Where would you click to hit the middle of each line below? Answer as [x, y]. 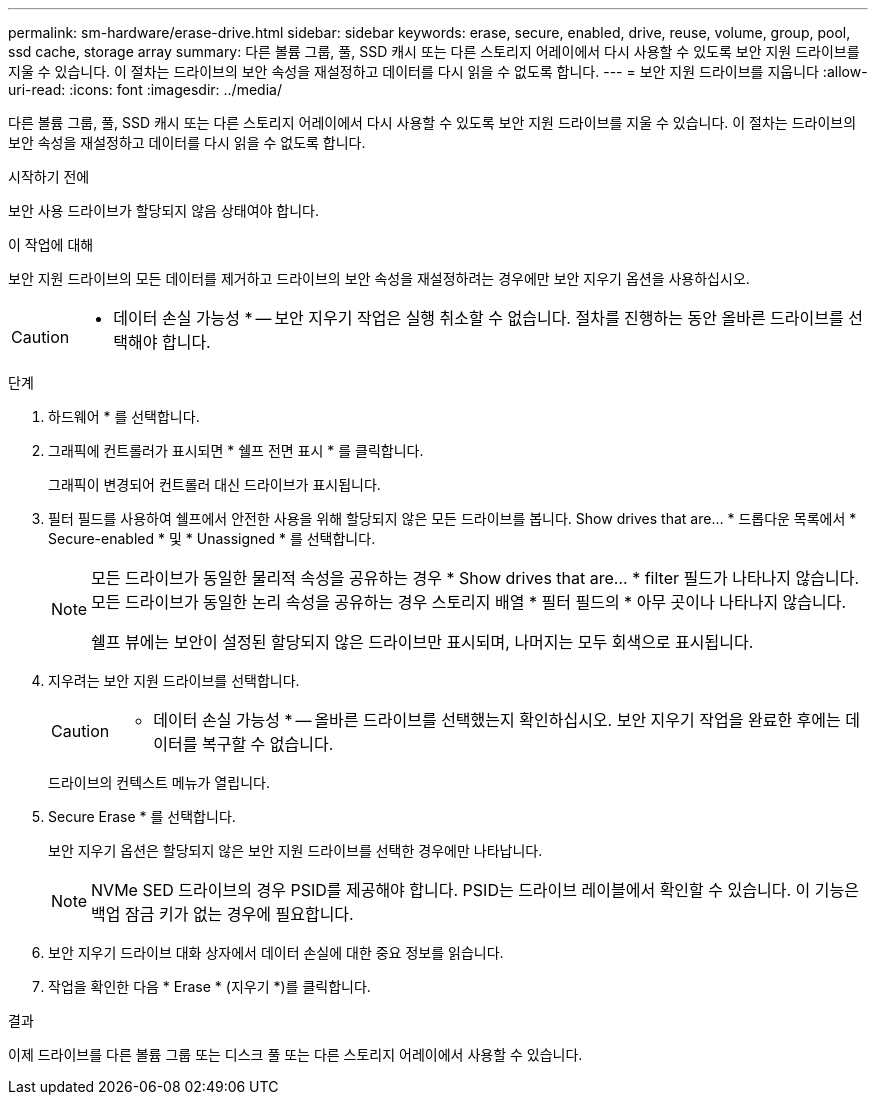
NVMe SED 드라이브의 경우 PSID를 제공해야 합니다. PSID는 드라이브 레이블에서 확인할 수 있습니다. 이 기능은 [475, 890]
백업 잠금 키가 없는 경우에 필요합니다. [222, 914]
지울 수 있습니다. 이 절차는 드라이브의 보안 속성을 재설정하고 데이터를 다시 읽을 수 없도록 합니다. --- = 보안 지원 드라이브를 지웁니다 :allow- [438, 71]
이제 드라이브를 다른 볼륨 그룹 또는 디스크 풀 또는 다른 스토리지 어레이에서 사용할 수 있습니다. [295, 1054]
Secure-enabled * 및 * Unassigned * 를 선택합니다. [212, 538]
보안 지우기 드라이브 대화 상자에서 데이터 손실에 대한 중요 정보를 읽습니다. [276, 952]
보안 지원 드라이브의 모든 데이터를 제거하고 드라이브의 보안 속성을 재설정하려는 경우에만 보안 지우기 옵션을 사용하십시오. [379, 278]
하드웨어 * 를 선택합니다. [124, 416]
